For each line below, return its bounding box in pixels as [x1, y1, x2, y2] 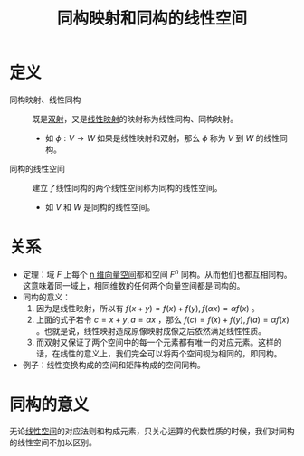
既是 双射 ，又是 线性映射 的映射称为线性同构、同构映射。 [32, 113, 238, 124]
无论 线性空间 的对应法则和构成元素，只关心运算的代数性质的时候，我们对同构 [9, 426, 295, 437]
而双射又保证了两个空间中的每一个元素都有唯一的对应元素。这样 [35, 337, 274, 347]
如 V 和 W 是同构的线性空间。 [44, 201, 156, 213]
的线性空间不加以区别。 [9, 437, 97, 448]
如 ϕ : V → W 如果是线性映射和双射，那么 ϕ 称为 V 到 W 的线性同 [44, 132, 288, 143]
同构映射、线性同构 [9, 94, 81, 105]
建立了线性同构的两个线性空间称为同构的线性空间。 [32, 182, 223, 193]
